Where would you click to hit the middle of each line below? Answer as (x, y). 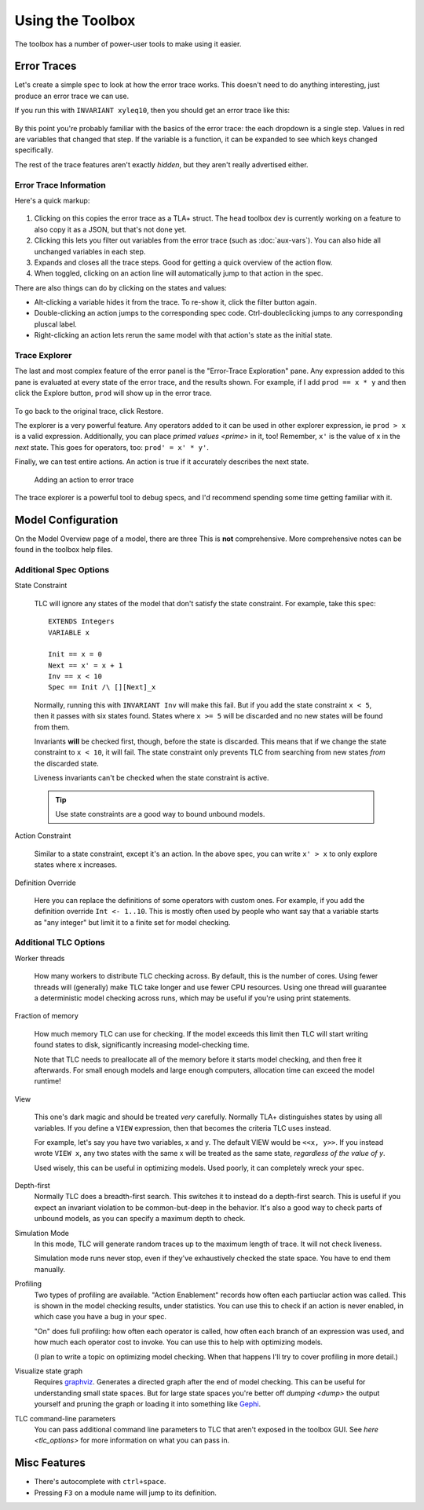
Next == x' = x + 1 (86, 665)
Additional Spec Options (62, 569)
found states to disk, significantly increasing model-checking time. (142, 1045)
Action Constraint (43, 835)
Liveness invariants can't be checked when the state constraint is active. (152, 778)
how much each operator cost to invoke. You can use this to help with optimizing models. (179, 1342)
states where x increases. (76, 865)
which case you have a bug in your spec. (101, 1317)
